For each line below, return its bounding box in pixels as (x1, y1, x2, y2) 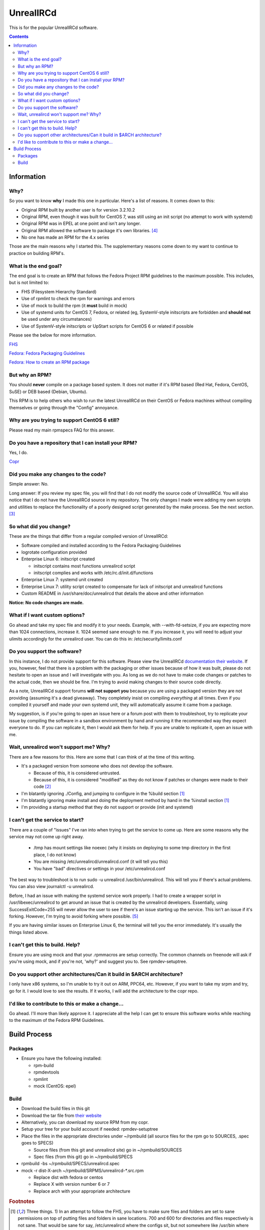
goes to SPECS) (21, 1140, 53, 1146)
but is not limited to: (9, 279, 49, 285)
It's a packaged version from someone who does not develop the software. (21, 763, 174, 769)
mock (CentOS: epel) (33, 1083, 76, 1089)
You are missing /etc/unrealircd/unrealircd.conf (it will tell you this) (33, 859, 168, 864)
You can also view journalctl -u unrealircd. (9, 884, 94, 890)
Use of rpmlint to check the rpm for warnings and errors (21, 296, 135, 302)
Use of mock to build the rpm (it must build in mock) (21, 303, 128, 308)
